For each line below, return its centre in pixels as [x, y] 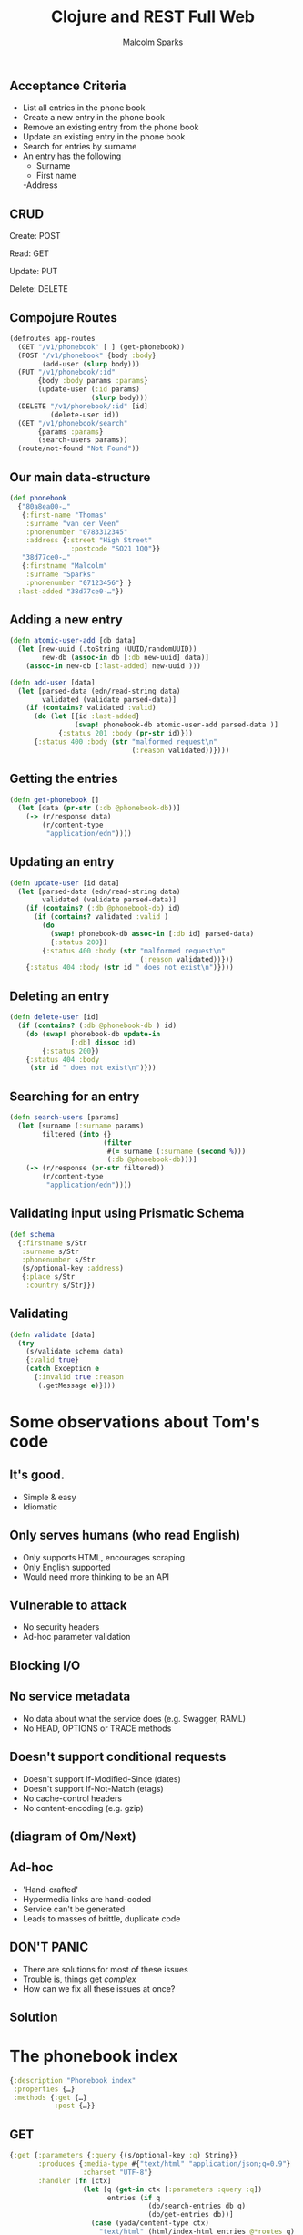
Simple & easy [49, 1497]
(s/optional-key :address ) [73, 1269]
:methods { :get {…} [50, 2097]
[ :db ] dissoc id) [103, 1042]
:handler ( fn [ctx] [75, 2180]
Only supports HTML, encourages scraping [104, 1557]
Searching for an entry [75, 1096]
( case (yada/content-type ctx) [150, 2223]
